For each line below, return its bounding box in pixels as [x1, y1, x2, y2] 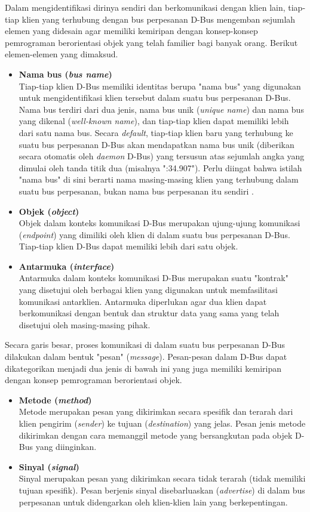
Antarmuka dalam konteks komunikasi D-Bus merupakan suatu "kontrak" [19, 272, 288, 284]
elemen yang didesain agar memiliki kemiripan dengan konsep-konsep [5, 24, 258, 37]
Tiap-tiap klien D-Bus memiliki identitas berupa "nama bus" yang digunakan [19, 79, 301, 92]
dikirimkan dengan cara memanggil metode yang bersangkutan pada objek [19, 428, 293, 441]
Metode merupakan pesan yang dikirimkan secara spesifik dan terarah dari [19, 405, 293, 418]
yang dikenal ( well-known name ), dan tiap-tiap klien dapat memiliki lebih [19, 115, 289, 127]
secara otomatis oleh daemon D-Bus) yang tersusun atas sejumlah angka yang [19, 150, 305, 162]
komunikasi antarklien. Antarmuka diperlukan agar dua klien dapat [19, 295, 267, 307]
